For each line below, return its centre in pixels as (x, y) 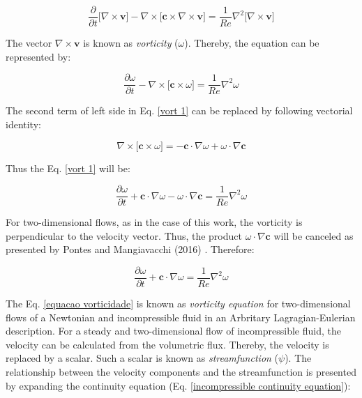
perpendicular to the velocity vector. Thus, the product (124, 235)
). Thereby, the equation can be (252, 43)
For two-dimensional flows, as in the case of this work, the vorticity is (154, 222)
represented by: (38, 56)
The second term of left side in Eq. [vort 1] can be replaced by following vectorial (179, 110)
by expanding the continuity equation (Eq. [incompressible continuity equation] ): (178, 385)
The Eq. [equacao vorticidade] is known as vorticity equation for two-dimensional (178, 303)
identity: (23, 124)
